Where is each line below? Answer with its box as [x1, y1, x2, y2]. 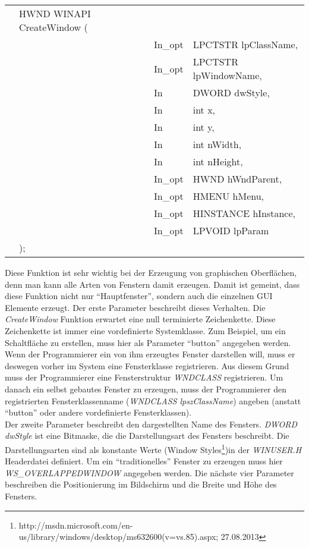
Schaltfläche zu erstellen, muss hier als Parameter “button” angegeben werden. [5, 336, 291, 348]
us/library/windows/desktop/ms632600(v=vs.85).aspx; [18, 530, 219, 543]
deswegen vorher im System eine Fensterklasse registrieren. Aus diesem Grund [5, 359, 289, 372]
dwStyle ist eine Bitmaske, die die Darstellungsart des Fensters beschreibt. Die [5, 429, 289, 442]
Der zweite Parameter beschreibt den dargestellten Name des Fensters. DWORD [5, 417, 298, 430]
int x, [193, 103, 216, 117]
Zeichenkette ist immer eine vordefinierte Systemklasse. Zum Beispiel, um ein [5, 324, 286, 337]
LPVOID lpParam [193, 224, 269, 237]
